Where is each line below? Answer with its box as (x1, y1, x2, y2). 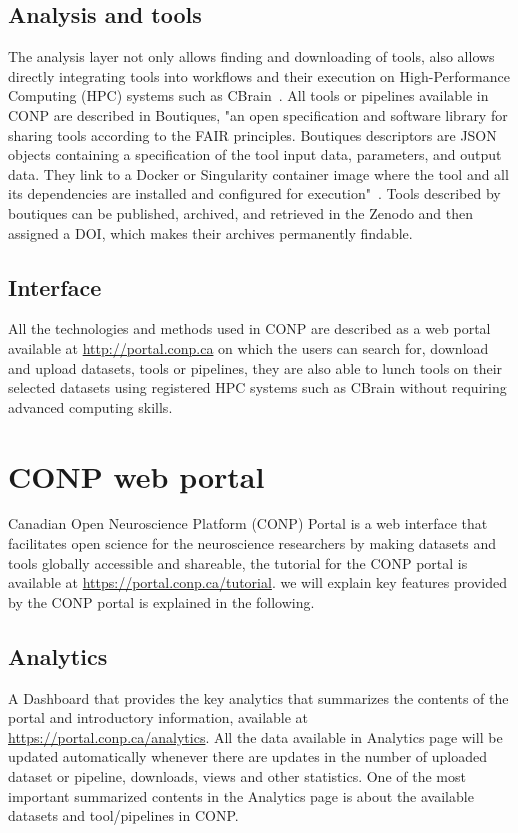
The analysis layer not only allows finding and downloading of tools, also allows (8, 46, 495, 67)
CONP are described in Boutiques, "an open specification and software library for (8, 104, 508, 125)
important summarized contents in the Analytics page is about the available (8, 785, 474, 806)
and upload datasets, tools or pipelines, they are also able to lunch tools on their (8, 357, 503, 378)
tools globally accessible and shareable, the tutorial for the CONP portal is (8, 552, 468, 573)
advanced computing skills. (8, 396, 173, 417)
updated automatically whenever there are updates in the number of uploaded (8, 746, 487, 767)
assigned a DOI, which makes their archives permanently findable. (8, 222, 413, 243)
